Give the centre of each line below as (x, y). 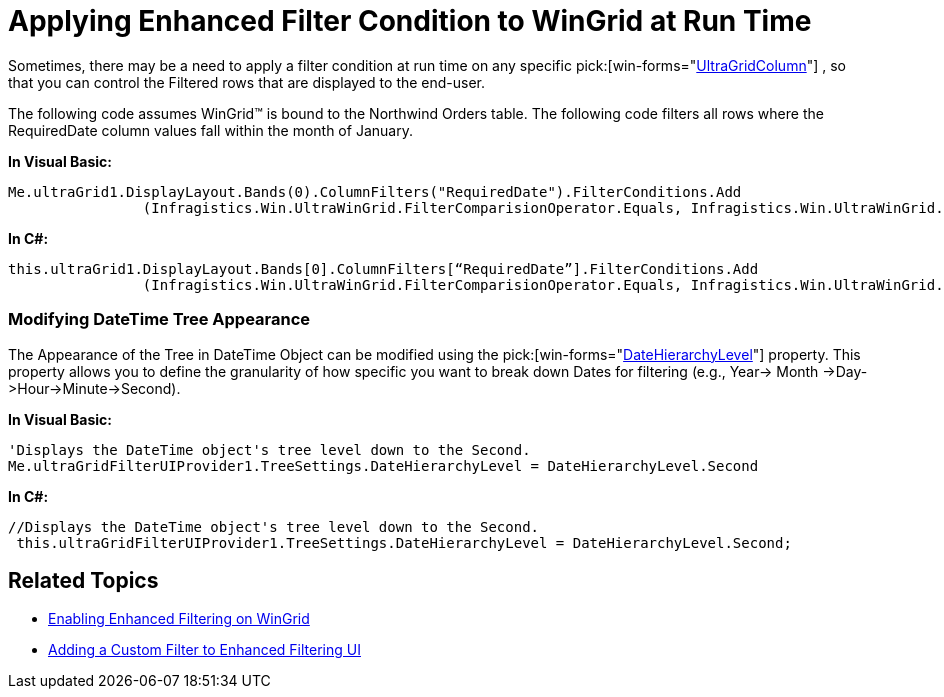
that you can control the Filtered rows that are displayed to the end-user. (247, 82)
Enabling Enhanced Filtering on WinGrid (179, 619)
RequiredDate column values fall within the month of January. (210, 130)
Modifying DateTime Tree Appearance (159, 319)
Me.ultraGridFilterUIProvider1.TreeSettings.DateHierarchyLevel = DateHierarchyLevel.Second (383, 465)
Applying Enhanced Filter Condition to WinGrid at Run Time (410, 21)
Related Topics (83, 580)
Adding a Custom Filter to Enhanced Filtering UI (204, 650)
